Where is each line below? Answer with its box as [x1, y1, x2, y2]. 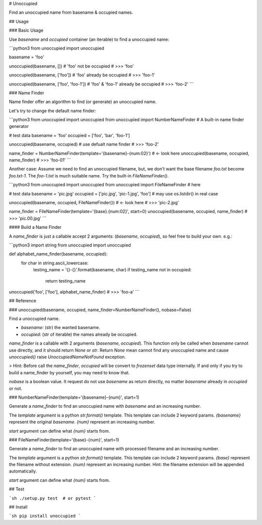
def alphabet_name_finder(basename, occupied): [9, 251, 108, 257]
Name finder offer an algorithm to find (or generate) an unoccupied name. [9, 99, 157, 105]
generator [9, 123, 29, 129]
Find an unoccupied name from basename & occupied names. [9, 10, 133, 16]
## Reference [9, 298, 36, 304]
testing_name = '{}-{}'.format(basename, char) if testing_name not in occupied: [33, 267, 192, 273]
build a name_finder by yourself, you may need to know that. [9, 369, 130, 375]
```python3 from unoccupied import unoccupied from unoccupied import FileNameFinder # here [9, 182, 201, 188]
